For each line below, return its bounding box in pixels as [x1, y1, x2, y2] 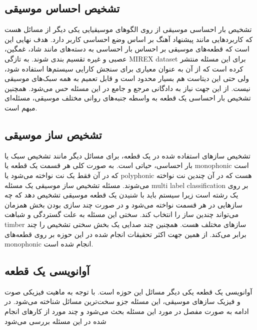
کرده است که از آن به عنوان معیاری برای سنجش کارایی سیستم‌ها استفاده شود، [4, 63, 243, 73]
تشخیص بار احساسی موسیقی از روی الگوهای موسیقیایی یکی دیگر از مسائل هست [4, 24, 252, 34]
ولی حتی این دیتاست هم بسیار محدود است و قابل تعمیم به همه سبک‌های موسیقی [4, 73, 249, 83]
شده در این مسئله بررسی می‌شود [4, 315, 106, 326]
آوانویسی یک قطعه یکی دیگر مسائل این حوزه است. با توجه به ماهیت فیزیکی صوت [4, 286, 252, 296]
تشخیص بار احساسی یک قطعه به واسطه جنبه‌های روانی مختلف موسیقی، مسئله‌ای [4, 92, 251, 103]
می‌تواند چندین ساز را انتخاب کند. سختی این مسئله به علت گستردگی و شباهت [4, 209, 239, 219]
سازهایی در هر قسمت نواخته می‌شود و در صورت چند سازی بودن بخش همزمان [4, 199, 242, 209]
